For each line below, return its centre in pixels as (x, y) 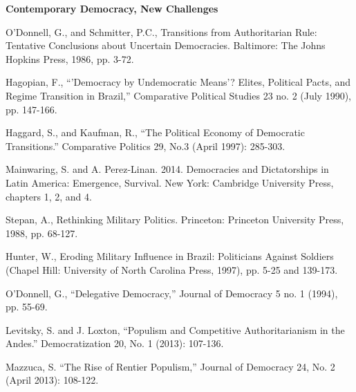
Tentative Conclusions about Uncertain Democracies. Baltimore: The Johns (166, 45)
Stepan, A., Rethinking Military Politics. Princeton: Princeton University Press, (175, 220)
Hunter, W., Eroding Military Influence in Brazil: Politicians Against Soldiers (170, 256)
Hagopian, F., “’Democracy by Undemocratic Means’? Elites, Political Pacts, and (178, 82)
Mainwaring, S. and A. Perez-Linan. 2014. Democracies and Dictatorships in (167, 169)
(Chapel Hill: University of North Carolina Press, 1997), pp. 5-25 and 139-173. (172, 269)
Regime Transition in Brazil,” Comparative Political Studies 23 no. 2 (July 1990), (179, 95)
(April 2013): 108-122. (52, 380)
